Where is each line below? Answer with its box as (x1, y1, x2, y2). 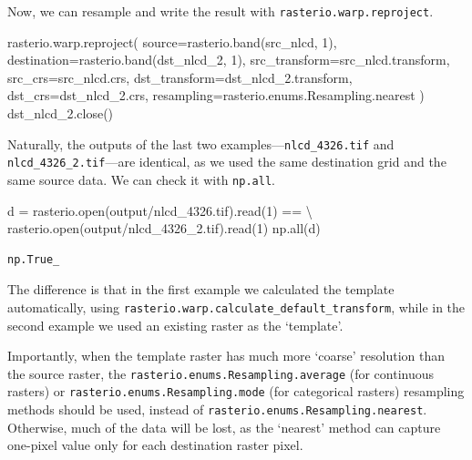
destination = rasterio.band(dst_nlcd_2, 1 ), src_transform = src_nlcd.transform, (7, 50, 450, 69)
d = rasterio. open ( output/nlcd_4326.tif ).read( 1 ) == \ (7, 200, 313, 220)
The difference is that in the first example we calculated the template (7, 280, 395, 299)
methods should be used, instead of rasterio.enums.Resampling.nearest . (7, 400, 427, 419)
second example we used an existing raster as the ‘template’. (7, 315, 344, 334)
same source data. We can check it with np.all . (7, 169, 275, 189)
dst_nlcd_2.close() (7, 104, 114, 123)
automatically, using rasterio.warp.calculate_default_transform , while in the (7, 297, 466, 316)
